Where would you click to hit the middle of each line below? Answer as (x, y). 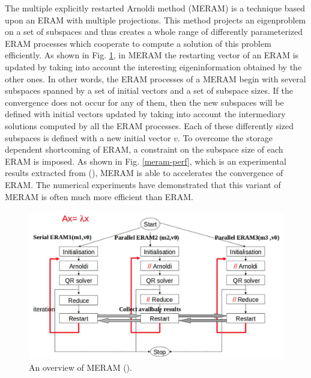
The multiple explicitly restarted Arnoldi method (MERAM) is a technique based (155, 8)
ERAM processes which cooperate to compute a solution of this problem (138, 43)
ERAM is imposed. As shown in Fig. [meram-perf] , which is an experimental (146, 161)
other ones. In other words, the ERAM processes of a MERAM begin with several (155, 78)
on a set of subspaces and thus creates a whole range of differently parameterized (154, 32)
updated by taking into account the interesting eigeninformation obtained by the (153, 66)
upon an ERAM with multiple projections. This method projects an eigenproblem (155, 20)
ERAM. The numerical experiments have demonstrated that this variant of (143, 184)
